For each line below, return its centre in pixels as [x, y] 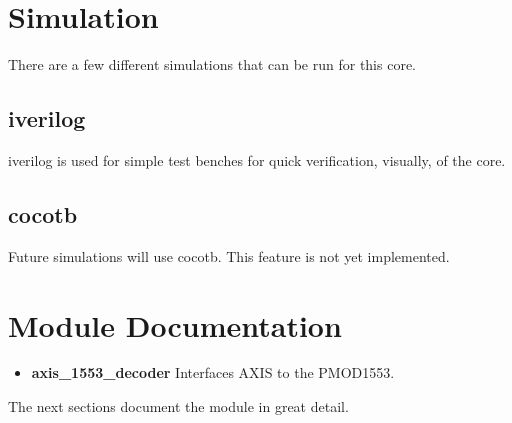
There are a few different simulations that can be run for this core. [212, 64]
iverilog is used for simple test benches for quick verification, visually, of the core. [257, 159]
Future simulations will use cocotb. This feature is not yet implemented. [229, 255]
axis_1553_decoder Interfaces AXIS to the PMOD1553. [213, 372]
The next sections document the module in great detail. [178, 406]
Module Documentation [175, 324]
